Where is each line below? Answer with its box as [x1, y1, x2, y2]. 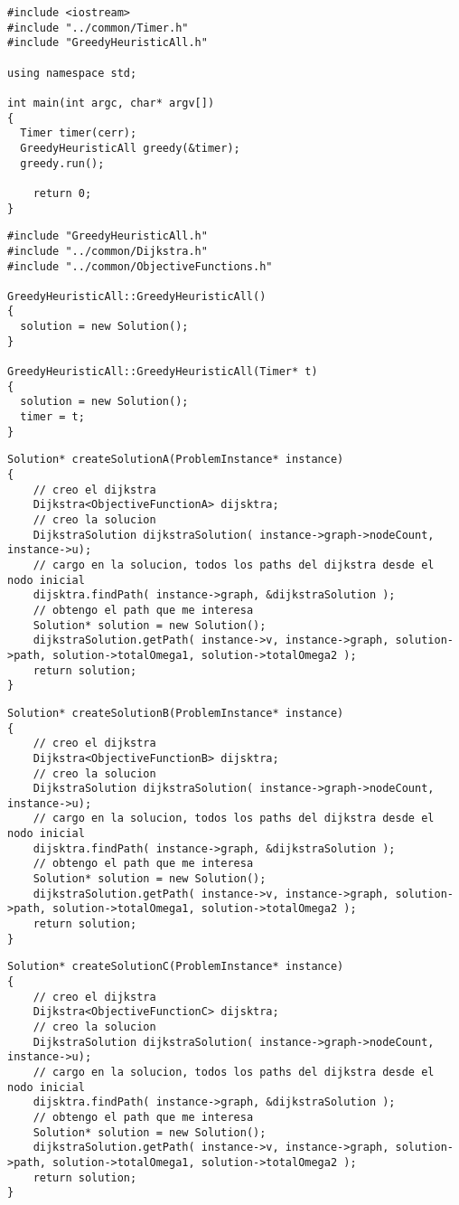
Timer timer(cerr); [20, 127, 137, 140]
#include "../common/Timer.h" [7, 21, 189, 34]
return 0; [33, 186, 92, 200]
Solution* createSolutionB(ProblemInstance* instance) [7, 706, 344, 720]
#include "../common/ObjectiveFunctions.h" [7, 259, 273, 273]
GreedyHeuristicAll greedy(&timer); [20, 141, 240, 155]
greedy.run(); [20, 156, 105, 170]
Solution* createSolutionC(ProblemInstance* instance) [7, 960, 344, 974]
